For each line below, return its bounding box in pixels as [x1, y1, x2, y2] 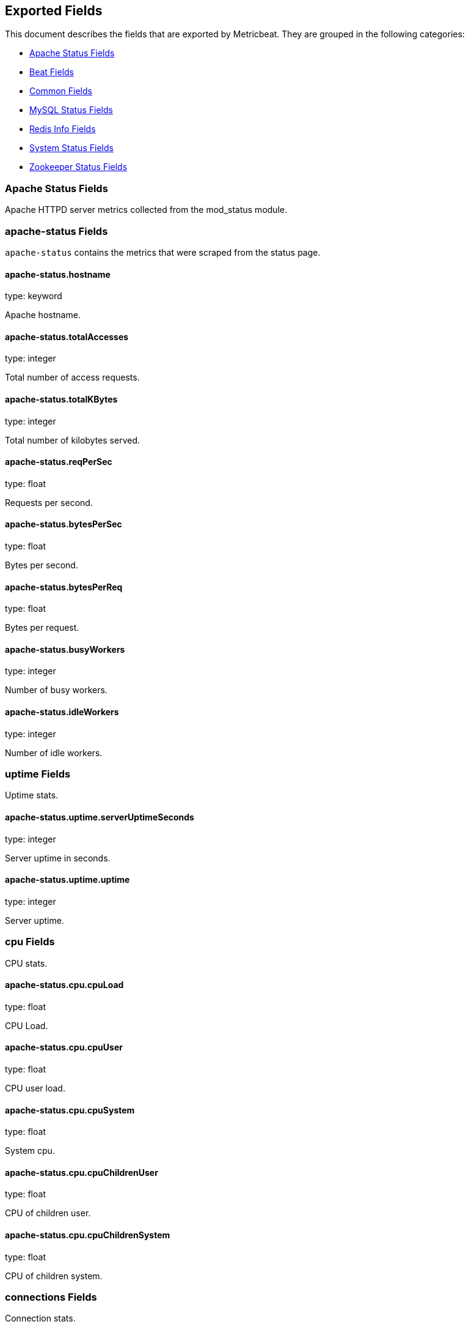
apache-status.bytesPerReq [5, 581, 123, 592]
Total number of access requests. [5, 372, 140, 383]
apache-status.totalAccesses [5, 331, 129, 342]
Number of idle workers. [5, 747, 103, 758]
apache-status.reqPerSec [5, 456, 112, 467]
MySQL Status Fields [29, 105, 113, 116]
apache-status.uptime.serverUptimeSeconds [5, 812, 194, 823]
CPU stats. [5, 957, 48, 968]
